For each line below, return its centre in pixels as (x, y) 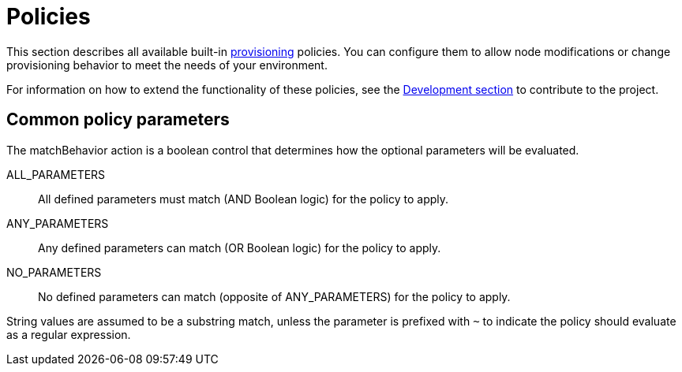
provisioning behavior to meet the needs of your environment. (167, 65)
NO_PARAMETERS (54, 272)
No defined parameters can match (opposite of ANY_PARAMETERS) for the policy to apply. (274, 296)
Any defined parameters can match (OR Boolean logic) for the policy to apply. (240, 247)
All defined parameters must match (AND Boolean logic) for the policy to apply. (244, 199)
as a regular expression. (69, 334)
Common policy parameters (118, 120)
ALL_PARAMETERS (56, 174)
